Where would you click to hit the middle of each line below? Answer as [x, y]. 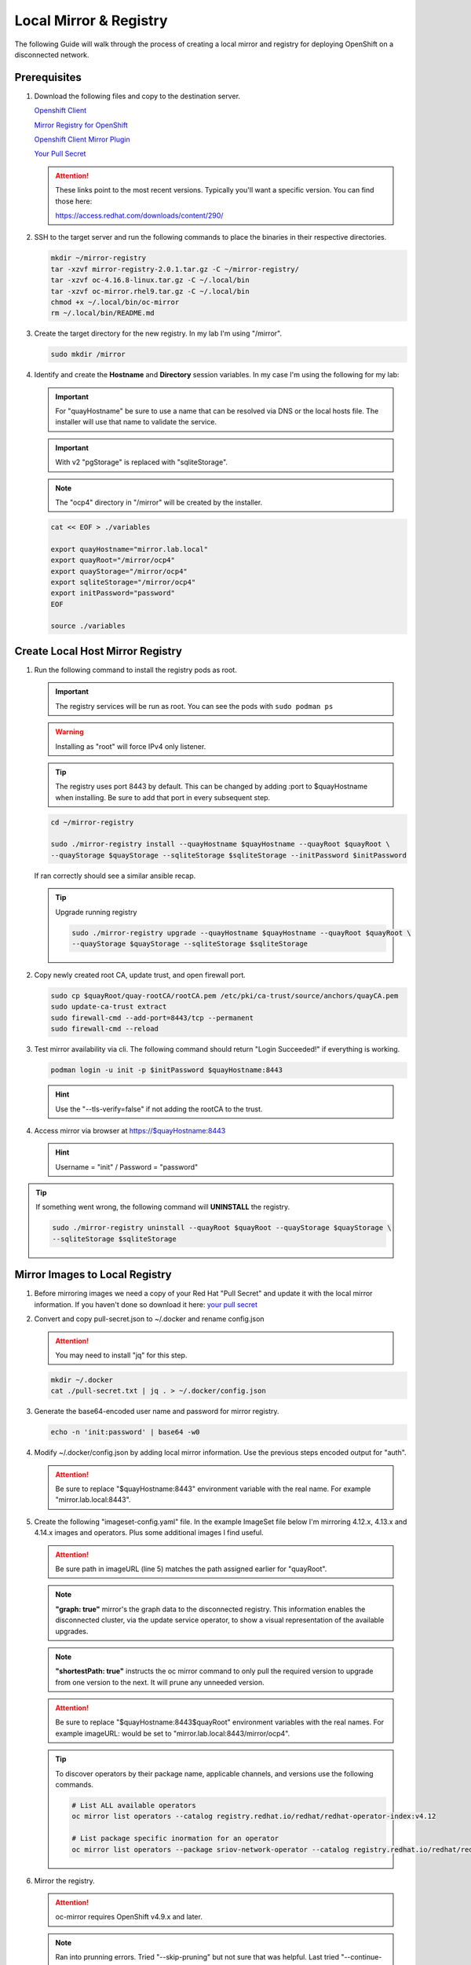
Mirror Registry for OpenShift [81, 125]
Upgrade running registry [96, 912]
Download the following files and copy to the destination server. [137, 96]
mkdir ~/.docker [82, 1380]
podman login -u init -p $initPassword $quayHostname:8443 [166, 1070]
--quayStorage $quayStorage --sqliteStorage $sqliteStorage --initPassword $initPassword [229, 855]
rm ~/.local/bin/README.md [102, 313]
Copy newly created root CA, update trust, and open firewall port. [140, 975]
